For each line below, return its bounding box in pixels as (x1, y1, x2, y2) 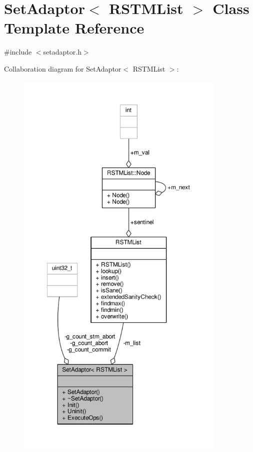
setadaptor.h (43, 47, 81, 57)
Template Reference (4, 18, 144, 38)
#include (4, 47, 32, 57)
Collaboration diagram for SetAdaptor (4, 63, 121, 74)
